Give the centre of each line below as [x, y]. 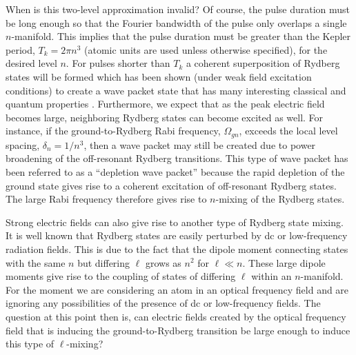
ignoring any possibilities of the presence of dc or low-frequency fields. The [163, 303]
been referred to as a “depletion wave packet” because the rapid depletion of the [175, 171]
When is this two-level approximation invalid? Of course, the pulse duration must [178, 9]
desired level [31, 63]
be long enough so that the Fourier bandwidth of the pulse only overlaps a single [176, 22]
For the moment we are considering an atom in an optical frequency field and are [177, 289]
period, [20, 49]
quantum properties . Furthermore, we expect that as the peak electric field [165, 104]
